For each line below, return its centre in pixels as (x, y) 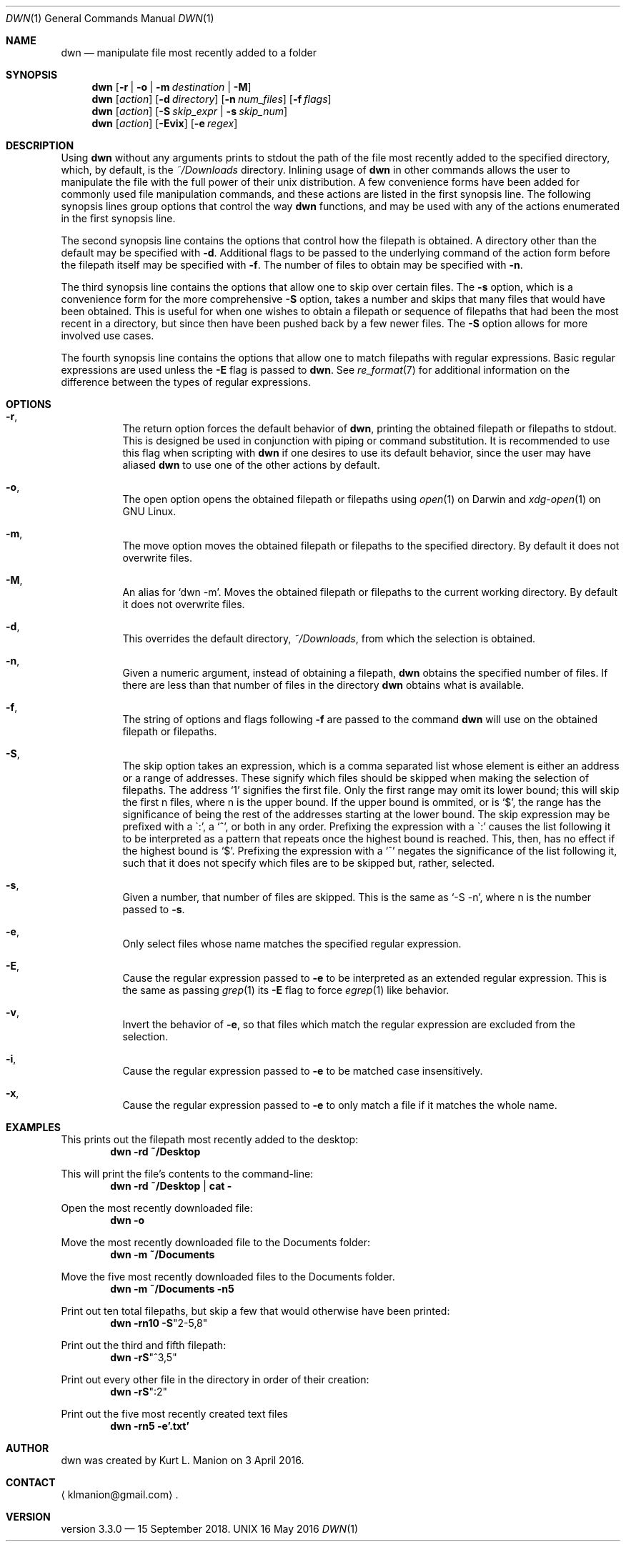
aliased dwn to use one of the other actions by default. (251, 465)
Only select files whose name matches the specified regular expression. (292, 944)
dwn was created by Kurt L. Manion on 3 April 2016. (183, 1460)
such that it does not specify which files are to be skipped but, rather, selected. (309, 863)
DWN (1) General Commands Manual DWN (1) (110, 18)
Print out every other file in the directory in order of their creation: (215, 1379)
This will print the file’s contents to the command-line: (187, 1174)
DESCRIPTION (40, 145)
